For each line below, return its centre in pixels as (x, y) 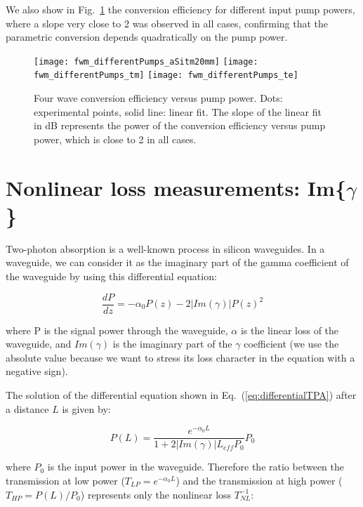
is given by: (86, 408)
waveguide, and (39, 344)
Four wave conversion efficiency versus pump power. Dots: (158, 98)
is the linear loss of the (290, 330)
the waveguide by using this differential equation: (111, 276)
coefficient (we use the (291, 344)
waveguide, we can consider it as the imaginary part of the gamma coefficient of (177, 262)
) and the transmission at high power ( (259, 480)
